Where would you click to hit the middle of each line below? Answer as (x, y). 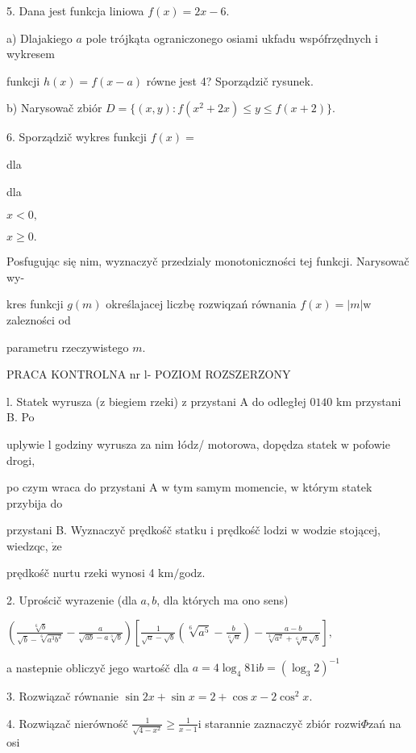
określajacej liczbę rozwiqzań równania (201, 304)
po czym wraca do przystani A (82, 487)
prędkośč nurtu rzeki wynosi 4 (81, 573)
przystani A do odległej (248, 401)
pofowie (371, 443)
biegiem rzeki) (143, 401)
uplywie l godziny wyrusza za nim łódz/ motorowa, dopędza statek (172, 443)
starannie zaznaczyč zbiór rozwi (283, 723)
